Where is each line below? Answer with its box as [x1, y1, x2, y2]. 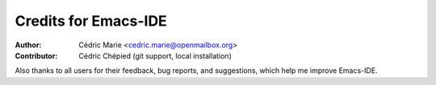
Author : [15, 40, 42, 50]
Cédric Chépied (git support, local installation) [78, 51, 232, 60]
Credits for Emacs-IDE [15, 12, 167, 30]
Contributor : [15, 51, 58, 60]
